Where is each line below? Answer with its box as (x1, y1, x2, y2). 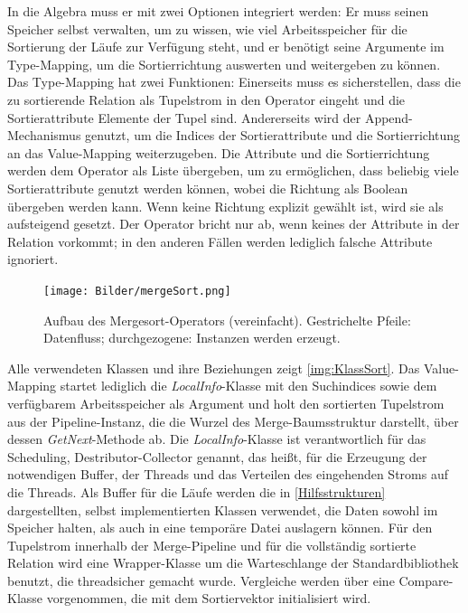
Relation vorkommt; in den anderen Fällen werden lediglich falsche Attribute (7, 231, 433, 250)
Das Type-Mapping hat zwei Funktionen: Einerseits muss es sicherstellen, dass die (7, 72, 461, 91)
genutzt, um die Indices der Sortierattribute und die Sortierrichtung (85, 126, 461, 145)
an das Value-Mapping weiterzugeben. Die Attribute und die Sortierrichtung (7, 143, 430, 162)
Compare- (398, 571, 454, 589)
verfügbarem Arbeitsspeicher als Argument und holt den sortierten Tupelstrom (7, 393, 445, 412)
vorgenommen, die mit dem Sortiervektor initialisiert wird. (46, 589, 371, 608)
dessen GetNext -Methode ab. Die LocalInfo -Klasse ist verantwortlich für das (7, 429, 426, 448)
